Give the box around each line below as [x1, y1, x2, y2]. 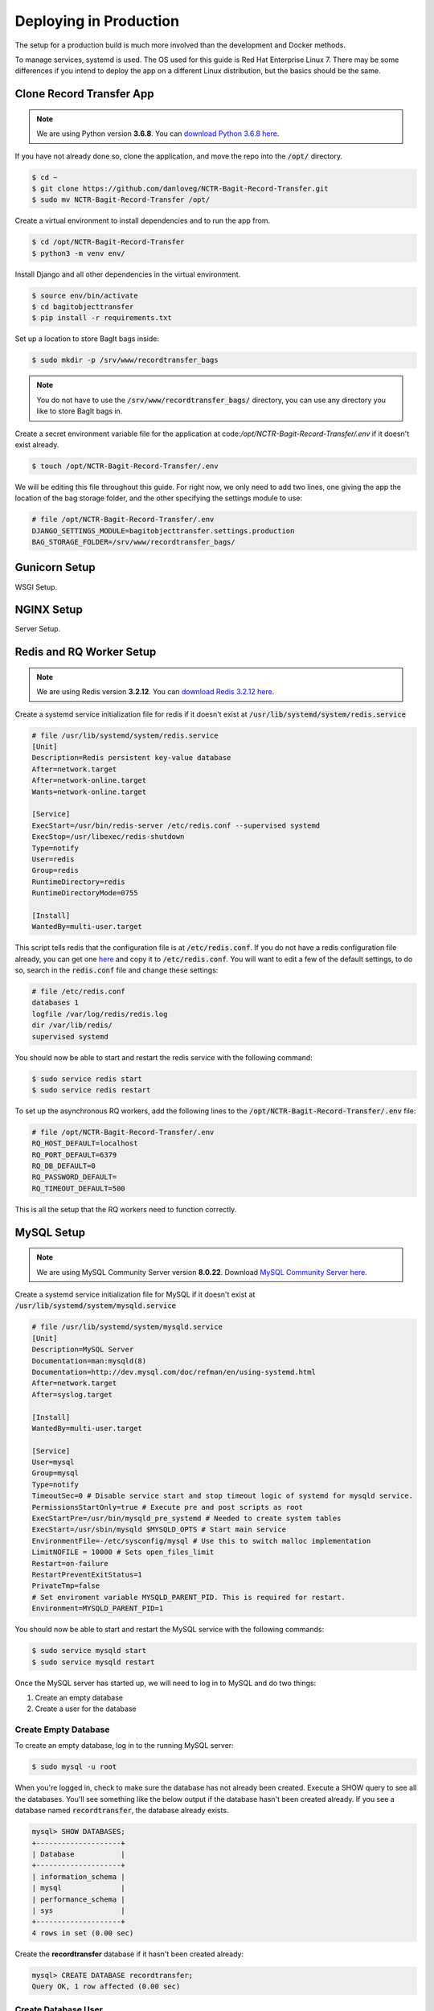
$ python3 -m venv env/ [31, 249, 126, 257]
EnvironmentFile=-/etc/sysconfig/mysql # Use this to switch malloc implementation [31, 1536, 371, 1545]
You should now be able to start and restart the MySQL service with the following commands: [14, 1625, 325, 1635]
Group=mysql [31, 1469, 80, 1478]
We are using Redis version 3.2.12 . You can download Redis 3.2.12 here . [36, 687, 275, 697]
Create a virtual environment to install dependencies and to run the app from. [14, 216, 271, 225]
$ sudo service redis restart [31, 1085, 151, 1094]
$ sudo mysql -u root [31, 1762, 117, 1771]
